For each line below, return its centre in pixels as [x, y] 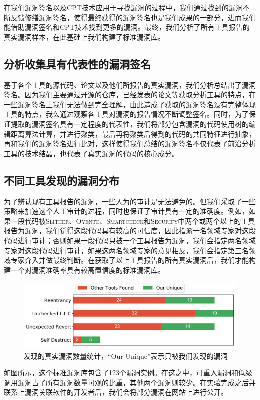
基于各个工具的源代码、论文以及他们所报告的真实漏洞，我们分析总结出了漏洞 [130, 85]
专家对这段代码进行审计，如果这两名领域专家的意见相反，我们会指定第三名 [126, 250]
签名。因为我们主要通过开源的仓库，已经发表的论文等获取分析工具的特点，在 [130, 95]
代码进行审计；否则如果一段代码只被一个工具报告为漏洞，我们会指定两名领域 [130, 240]
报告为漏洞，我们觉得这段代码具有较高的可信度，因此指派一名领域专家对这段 [130, 230]
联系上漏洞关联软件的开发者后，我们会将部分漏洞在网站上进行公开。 [116, 392]
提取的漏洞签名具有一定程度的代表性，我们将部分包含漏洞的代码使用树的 [130, 124]
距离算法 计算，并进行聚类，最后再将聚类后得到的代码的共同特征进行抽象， [133, 134]
